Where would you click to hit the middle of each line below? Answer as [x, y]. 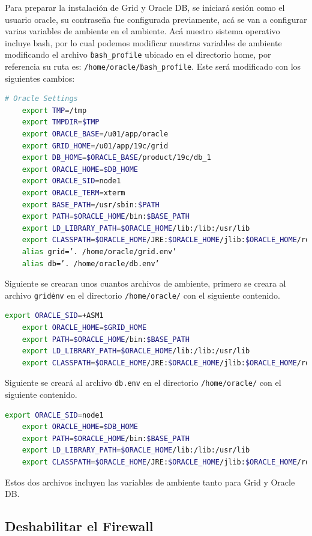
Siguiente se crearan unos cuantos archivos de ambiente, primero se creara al [145, 283]
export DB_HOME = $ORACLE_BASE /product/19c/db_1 [116, 158]
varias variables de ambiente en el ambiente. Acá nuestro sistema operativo [142, 31]
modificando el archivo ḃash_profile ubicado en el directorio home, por [138, 54]
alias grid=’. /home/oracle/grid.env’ [99, 252]
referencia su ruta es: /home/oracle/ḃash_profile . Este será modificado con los [153, 66]
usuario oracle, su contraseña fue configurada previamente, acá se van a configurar [156, 19]
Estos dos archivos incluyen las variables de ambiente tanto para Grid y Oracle [150, 482]
